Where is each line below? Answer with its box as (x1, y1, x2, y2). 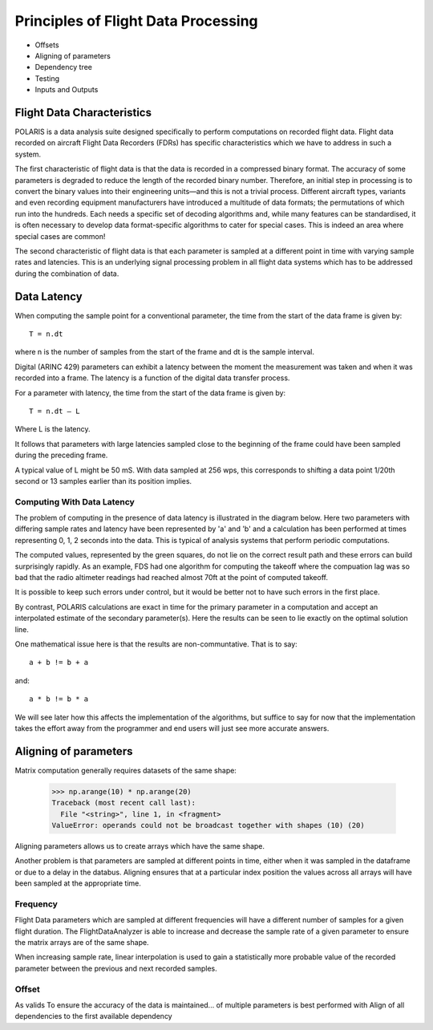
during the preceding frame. (14, 450, 108, 460)
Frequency (14, 898, 58, 910)
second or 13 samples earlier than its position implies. (14, 476, 192, 485)
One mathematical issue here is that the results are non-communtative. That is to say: (14, 639, 298, 649)
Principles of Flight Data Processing (14, 12, 258, 30)
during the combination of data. (14, 269, 119, 278)
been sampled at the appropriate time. (14, 878, 142, 888)
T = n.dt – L (29, 406, 80, 416)
